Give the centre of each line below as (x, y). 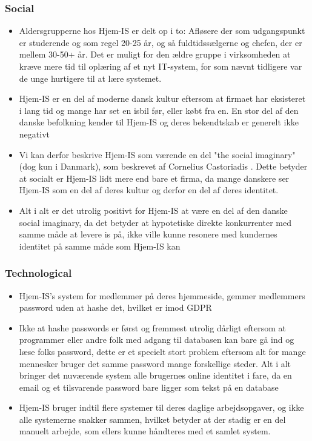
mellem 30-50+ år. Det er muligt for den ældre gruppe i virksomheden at (155, 54)
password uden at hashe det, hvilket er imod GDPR (115, 307)
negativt (34, 134)
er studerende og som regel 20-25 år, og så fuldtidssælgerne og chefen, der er (161, 42)
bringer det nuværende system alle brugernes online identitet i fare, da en (155, 375)
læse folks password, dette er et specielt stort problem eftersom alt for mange (162, 351)
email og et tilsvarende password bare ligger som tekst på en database (149, 387)
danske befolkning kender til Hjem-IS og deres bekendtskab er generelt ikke (159, 122)
